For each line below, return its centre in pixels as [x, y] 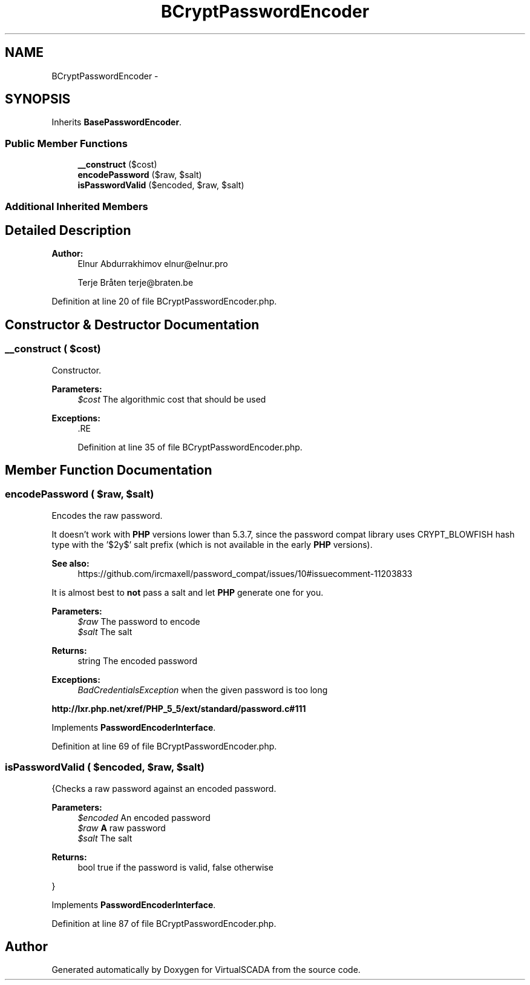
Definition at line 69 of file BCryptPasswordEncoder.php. [164, 746]
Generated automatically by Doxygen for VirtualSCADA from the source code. [206, 970]
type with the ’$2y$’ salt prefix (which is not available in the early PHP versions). [212, 544]
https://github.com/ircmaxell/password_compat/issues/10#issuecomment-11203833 [245, 573]
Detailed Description [68, 230]
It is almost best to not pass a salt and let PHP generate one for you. [188, 592]
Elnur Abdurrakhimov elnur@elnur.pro [153, 264]
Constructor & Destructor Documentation [132, 324]
